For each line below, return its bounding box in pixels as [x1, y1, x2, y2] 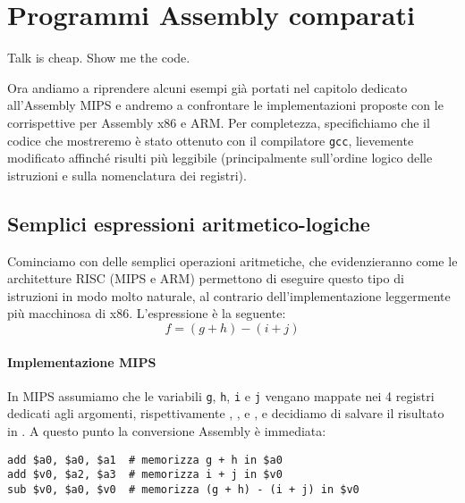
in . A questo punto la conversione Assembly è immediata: [7, 421, 326, 440]
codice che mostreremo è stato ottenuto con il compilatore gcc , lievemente [7, 130, 414, 149]
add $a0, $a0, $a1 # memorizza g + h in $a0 [7, 453, 283, 466]
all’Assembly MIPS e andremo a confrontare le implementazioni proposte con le [7, 96, 444, 114]
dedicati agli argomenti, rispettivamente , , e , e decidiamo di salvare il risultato [7, 404, 444, 423]
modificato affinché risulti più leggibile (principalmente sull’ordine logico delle [7, 148, 433, 167]
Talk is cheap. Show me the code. [7, 48, 190, 67]
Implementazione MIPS [7, 352, 156, 371]
